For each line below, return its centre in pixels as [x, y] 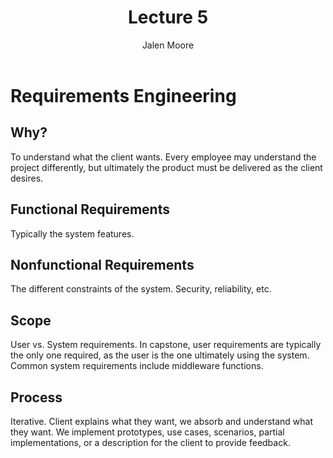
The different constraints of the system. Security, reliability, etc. [141, 289]
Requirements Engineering [123, 95]
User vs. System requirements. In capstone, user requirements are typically [166, 345]
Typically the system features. [72, 233]
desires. [27, 178]
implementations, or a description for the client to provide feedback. [150, 442]
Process [36, 397]
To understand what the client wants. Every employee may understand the [163, 157]
